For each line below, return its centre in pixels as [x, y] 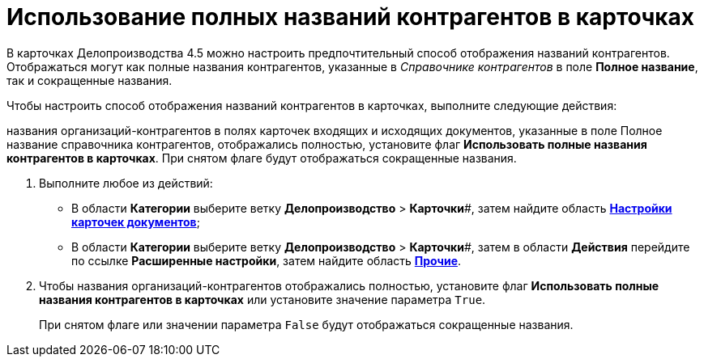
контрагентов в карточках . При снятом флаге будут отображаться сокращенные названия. [262, 158]
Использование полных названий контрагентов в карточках [351, 17]
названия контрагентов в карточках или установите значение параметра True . [262, 299]
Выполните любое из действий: [126, 183]
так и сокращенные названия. [90, 80]
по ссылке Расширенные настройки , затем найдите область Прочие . [267, 260]
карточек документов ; [136, 222]
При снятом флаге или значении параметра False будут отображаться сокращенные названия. [306, 324]
